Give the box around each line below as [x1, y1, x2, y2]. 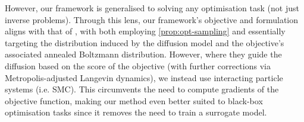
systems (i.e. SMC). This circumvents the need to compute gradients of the [5, 83, 279, 95]
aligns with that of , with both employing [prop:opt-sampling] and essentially [5, 25, 286, 37]
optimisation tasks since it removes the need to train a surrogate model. [5, 106, 267, 118]
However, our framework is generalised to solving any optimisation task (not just [5, 2, 299, 14]
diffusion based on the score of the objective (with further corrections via [5, 59, 271, 72]
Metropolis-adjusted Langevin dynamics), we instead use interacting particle [5, 71, 283, 84]
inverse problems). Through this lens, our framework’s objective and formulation [5, 13, 299, 25]
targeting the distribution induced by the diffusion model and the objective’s [5, 36, 284, 49]
